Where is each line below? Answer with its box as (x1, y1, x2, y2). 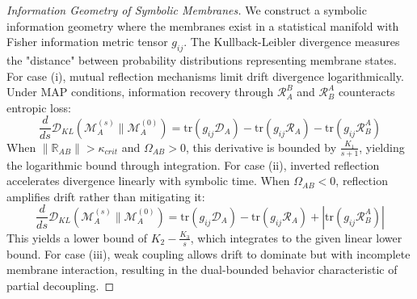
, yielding (359, 138, 405, 155)
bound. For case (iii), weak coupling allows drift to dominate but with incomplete (6, 245, 411, 262)
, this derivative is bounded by (185, 138, 337, 155)
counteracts (338, 83, 395, 100)
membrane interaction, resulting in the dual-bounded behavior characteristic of (6, 261, 398, 278)
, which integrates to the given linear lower (190, 229, 402, 246)
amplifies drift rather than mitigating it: (6, 187, 205, 204)
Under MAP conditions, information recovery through (6, 83, 274, 100)
